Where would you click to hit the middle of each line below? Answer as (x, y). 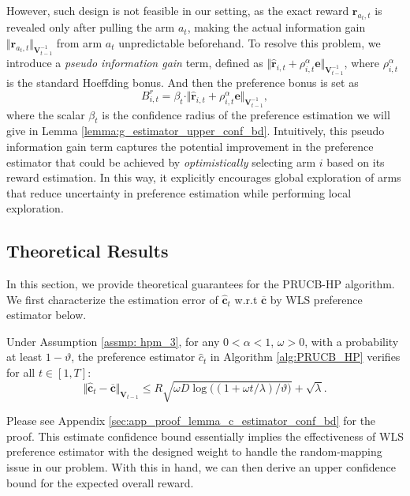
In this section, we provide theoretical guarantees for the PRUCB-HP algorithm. (201, 284)
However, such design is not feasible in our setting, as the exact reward (178, 10)
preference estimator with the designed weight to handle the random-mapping (194, 451)
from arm (79, 43)
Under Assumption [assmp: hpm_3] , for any (113, 341)
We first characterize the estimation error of (112, 299)
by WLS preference (316, 299)
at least (24, 357)
